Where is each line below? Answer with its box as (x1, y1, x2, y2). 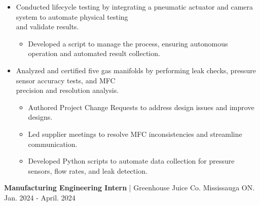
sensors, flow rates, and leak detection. (28, 165, 147, 176)
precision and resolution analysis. (16, 85, 119, 95)
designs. (28, 112, 53, 122)
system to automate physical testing (16, 11, 128, 22)
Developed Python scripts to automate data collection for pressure (28, 156, 235, 166)
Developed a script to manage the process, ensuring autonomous (28, 38, 228, 48)
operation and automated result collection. (28, 48, 160, 59)
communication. (28, 138, 78, 149)
